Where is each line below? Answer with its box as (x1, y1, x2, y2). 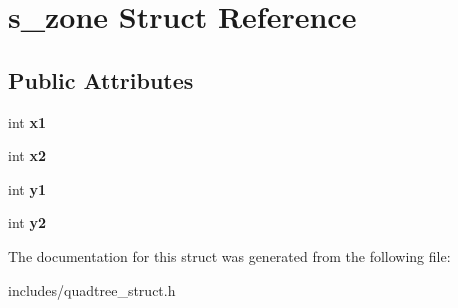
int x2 (8, 145, 46, 166)
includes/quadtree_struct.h (8, 279, 176, 300)
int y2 (8, 212, 46, 233)
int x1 (8, 111, 46, 132)
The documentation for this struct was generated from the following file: (8, 245, 451, 266)
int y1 (8, 178, 46, 199)
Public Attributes (8, 64, 194, 95)
